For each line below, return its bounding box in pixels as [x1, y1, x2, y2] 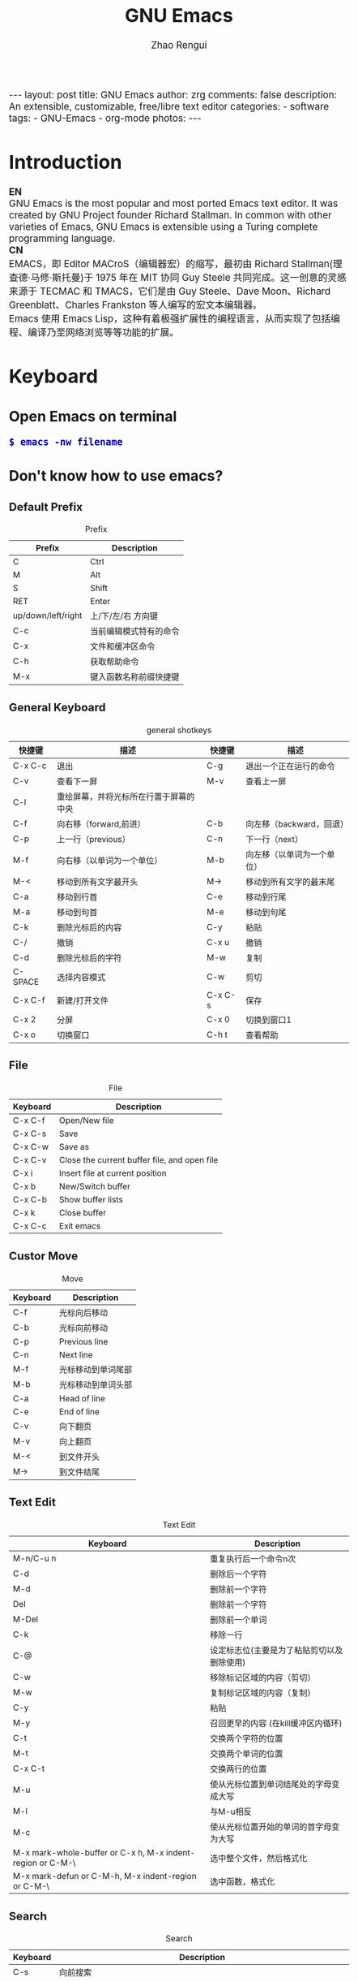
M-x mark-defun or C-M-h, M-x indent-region [13, 1871, 197, 1882]
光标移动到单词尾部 [58, 1363, 133, 1375]
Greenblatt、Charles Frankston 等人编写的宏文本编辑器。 [9, 299, 262, 312]
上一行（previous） [56, 833, 130, 844]
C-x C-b [13, 1194, 47, 1206]
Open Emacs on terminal [9, 407, 177, 425]
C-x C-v [13, 1155, 47, 1166]
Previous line [58, 1336, 109, 1347]
